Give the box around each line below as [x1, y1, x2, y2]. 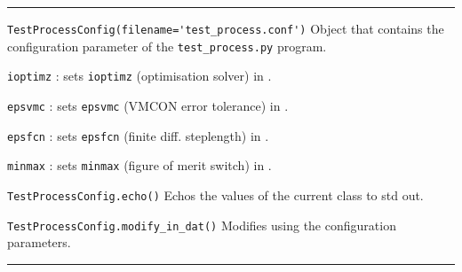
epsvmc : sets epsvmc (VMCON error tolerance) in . [7, 96, 289, 114]
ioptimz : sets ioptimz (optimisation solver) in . [7, 66, 272, 85]
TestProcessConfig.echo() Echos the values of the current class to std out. [7, 185, 424, 204]
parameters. [7, 233, 71, 252]
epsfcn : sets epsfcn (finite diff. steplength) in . [7, 126, 269, 144]
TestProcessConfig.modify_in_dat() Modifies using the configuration [7, 215, 396, 234]
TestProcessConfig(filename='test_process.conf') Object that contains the [7, 19, 444, 37]
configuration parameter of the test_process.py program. [7, 36, 327, 55]
